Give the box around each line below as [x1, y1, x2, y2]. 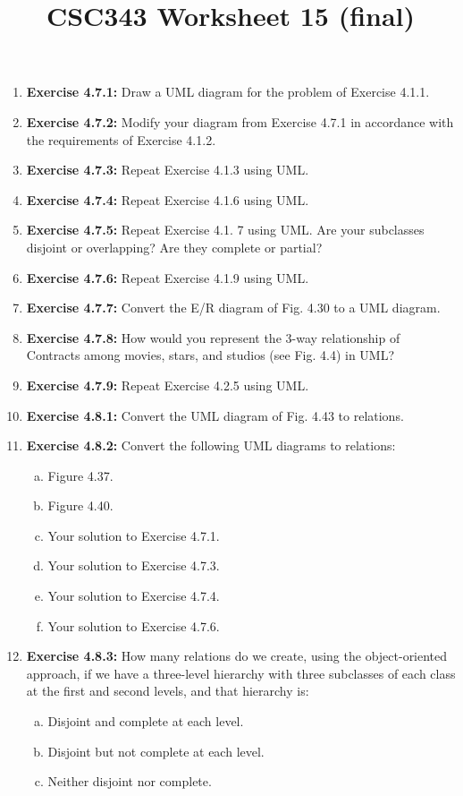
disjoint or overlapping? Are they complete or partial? [26, 237, 323, 256]
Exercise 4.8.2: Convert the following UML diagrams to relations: [26, 436, 396, 455]
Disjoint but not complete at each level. [47, 741, 265, 760]
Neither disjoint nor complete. [47, 772, 212, 791]
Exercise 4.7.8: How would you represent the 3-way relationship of [26, 328, 400, 347]
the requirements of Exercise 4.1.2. [26, 130, 216, 149]
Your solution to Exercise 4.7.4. [47, 586, 220, 605]
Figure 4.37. [47, 466, 114, 484]
